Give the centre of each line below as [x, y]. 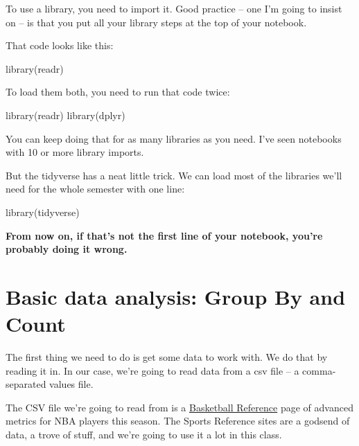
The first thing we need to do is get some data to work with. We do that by [167, 357]
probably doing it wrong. [67, 249]
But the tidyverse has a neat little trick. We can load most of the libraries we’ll [174, 175]
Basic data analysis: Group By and [176, 296]
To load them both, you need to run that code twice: [118, 92]
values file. [71, 384]
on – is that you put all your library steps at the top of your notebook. [156, 22]
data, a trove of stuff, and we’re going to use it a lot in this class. [144, 434]
